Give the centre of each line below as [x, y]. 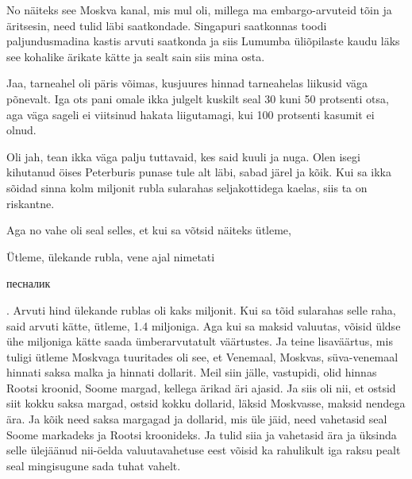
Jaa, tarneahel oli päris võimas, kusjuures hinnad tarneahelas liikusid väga [187, 83]
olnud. [21, 130]
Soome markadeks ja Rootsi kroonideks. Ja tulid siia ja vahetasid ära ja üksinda [202, 434]
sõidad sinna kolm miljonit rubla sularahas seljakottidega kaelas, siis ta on [187, 187]
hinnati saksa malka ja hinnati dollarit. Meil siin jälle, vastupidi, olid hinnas [192, 372]
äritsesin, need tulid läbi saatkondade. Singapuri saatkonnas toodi [167, 25]
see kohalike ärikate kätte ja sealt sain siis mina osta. [136, 56]
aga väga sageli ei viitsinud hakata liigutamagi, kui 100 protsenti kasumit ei [191, 114]
